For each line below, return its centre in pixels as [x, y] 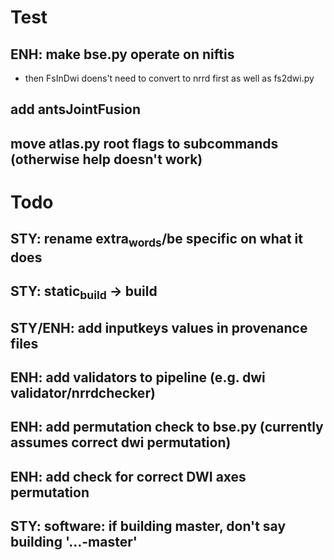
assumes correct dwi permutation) [121, 442]
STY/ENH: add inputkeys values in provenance [159, 327]
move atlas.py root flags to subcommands [144, 143]
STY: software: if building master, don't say [148, 526]
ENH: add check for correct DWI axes [128, 476]
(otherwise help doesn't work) [106, 159]
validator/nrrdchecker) [83, 392]
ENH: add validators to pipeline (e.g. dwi [138, 377]
